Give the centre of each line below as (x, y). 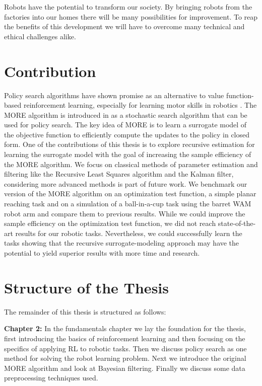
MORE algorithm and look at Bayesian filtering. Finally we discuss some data (125, 368)
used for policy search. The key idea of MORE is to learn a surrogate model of (125, 125)
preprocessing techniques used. (51, 378)
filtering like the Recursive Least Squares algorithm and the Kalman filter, (119, 174)
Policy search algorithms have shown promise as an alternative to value (114, 95)
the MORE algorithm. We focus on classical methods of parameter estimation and (131, 164)
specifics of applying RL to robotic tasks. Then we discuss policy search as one (125, 348)
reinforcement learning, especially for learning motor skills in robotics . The (140, 105)
